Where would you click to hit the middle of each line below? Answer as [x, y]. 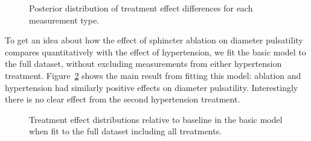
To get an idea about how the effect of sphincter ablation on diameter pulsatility [154, 40]
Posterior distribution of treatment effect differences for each [141, 8]
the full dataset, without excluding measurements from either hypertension [143, 64]
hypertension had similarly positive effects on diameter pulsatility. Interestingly [152, 87]
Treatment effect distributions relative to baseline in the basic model [156, 119]
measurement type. [64, 20]
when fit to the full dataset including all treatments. [126, 131]
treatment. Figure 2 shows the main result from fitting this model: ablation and [153, 75]
